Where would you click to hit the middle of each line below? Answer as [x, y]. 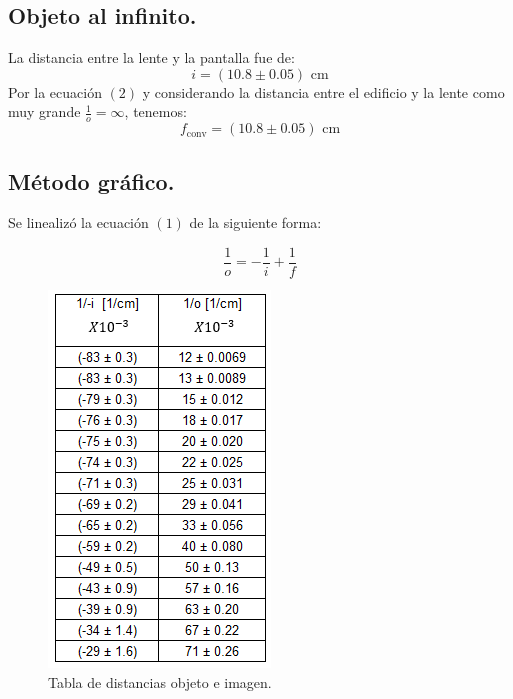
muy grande [44, 111]
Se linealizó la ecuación [78, 222]
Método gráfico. [91, 180]
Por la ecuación [55, 91]
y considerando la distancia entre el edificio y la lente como [323, 91]
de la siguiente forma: [255, 222]
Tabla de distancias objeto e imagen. [160, 681]
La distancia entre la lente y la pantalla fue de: [151, 57]
